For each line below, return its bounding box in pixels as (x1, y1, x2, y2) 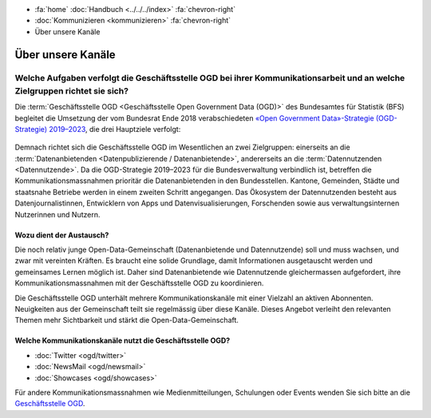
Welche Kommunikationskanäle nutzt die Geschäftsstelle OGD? (14, 336, 231, 345)
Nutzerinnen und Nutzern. (14, 209, 101, 219)
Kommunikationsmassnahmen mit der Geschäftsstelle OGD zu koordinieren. (14, 278, 264, 288)
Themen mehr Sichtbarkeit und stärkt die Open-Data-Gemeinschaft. (14, 316, 239, 325)
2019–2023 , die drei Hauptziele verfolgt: (49, 124, 181, 133)
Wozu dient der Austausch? (14, 230, 109, 240)
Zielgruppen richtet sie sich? (14, 85, 129, 96)
